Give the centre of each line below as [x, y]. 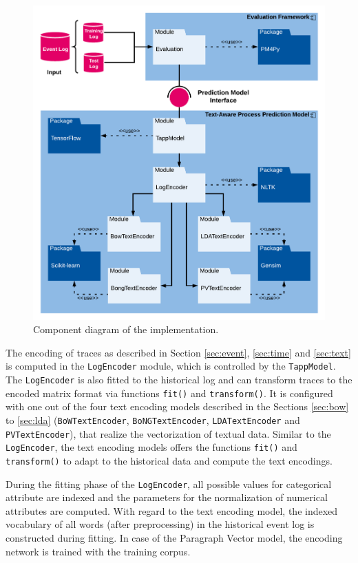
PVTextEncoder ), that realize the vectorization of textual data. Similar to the [168, 433]
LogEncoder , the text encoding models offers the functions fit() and [151, 447]
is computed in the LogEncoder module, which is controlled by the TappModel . [171, 366]
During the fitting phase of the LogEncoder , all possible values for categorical [169, 484]
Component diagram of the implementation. [126, 329]
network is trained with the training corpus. [98, 551]
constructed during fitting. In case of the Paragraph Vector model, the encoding [174, 537]
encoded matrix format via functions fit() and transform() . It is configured [169, 393]
